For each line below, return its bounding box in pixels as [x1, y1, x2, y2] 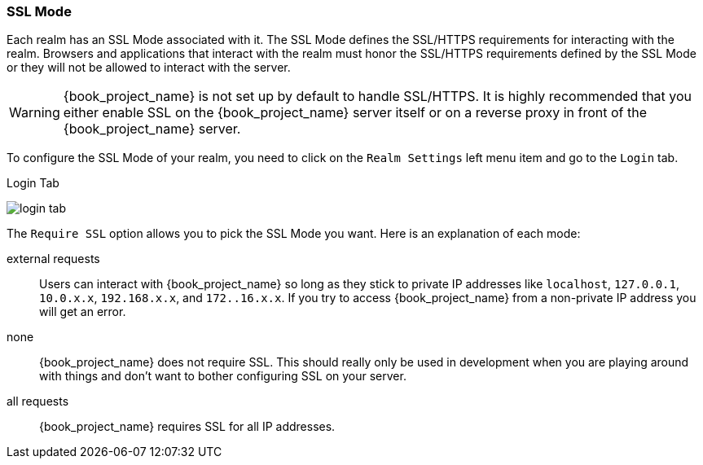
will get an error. [39, 305, 126, 319]
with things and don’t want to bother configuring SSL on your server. [39, 369, 406, 384]
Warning [9, 104, 60, 121]
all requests [7, 394, 69, 409]
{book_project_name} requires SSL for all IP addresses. [39, 419, 336, 434]
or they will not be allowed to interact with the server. [7, 60, 291, 75]
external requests [7, 252, 100, 266]
